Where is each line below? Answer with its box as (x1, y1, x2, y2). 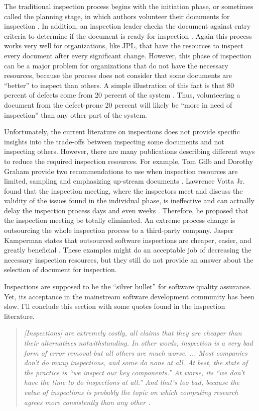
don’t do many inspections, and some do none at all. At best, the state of (24, 357, 248, 368)
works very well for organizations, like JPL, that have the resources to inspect (4, 40, 243, 51)
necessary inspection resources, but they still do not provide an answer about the (4, 254, 253, 265)
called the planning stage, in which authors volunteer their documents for (4, 11, 230, 21)
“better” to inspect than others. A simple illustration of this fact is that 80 (4, 79, 234, 90)
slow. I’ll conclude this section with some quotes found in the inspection (4, 301, 225, 311)
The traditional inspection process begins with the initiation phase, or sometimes (4, 1, 253, 11)
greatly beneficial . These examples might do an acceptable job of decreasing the (4, 244, 251, 255)
